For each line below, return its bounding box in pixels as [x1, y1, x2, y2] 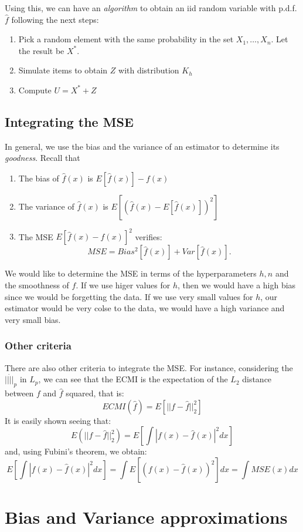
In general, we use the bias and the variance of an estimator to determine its [5, 140, 280, 152]
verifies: [135, 230, 162, 243]
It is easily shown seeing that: [5, 414, 111, 426]
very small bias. [5, 313, 61, 325]
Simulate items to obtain [18, 64, 108, 76]
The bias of [18, 171, 59, 184]
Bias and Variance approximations [5, 505, 288, 529]
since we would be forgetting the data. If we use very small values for [5, 290, 253, 302]
